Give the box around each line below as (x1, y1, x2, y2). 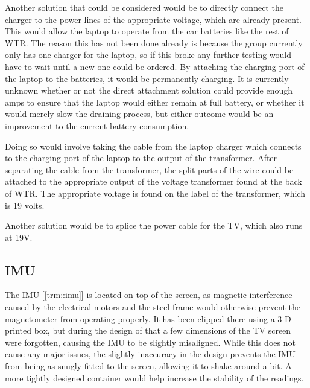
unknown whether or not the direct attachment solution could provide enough (5, 84, 293, 97)
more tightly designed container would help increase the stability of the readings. (5, 371, 304, 384)
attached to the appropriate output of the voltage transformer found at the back (5, 175, 302, 188)
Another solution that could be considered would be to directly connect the (5, 1, 283, 13)
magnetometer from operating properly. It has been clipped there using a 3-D (5, 312, 291, 325)
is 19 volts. (5, 199, 45, 211)
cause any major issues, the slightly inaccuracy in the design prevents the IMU (5, 348, 296, 360)
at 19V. (5, 231, 33, 243)
